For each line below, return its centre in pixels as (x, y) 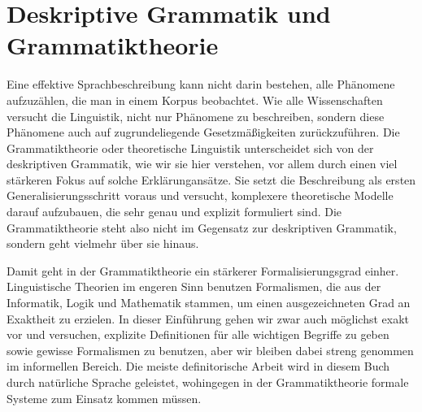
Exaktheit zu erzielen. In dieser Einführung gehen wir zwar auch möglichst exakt (208, 318)
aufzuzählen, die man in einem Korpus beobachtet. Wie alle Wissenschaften (195, 100)
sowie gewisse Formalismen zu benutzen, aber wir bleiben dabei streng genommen (210, 350)
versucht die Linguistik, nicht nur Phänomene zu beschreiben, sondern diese (196, 116)
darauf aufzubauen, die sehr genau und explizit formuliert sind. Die (174, 212)
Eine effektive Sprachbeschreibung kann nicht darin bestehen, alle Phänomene (201, 84)
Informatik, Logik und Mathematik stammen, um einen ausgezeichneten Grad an (209, 303)
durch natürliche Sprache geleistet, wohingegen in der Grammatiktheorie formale (208, 382)
